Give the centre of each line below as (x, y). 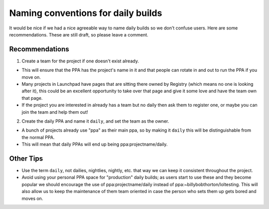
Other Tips (26, 158)
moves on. (32, 198)
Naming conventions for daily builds (86, 13)
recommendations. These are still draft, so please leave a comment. (79, 34)
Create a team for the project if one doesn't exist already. (80, 61)
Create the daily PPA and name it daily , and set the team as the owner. (95, 121)
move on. (31, 77)
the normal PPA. (38, 137)
